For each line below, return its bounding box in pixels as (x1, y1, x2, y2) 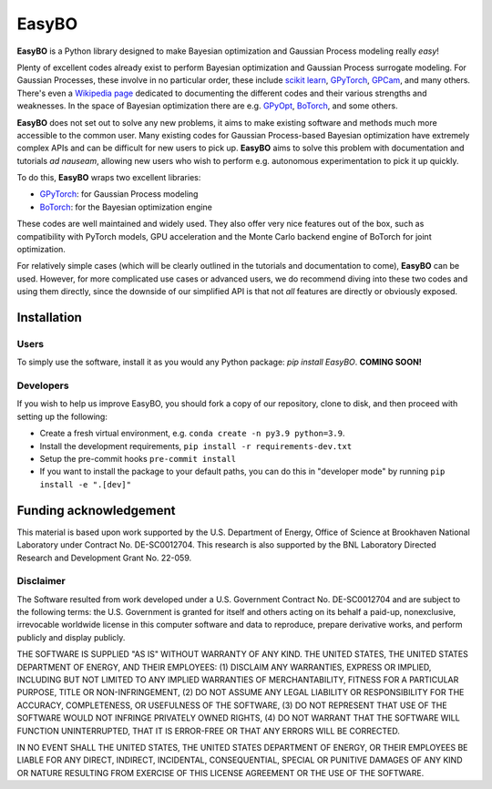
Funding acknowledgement (16, 502, 176, 518)
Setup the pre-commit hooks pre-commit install (39, 454, 237, 465)
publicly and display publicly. (16, 631, 126, 642)
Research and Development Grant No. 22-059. (16, 552, 192, 563)
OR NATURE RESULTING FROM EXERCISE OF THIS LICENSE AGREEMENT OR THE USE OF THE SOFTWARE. (16, 767, 425, 778)
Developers (16, 379, 69, 392)
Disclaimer (16, 575, 66, 588)
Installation (16, 310, 82, 325)
